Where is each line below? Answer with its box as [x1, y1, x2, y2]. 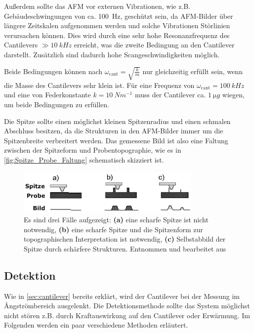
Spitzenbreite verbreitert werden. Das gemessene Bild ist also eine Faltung [4, 135, 228, 145]
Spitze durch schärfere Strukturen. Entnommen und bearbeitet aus [24, 243, 226, 253]
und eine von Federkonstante [4, 89, 91, 100]
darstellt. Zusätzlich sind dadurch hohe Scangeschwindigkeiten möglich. [4, 49, 220, 59]
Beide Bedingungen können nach [4, 66, 103, 76]
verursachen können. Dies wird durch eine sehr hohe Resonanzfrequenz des [4, 30, 230, 40]
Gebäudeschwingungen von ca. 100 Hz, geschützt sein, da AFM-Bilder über [4, 10, 233, 21]
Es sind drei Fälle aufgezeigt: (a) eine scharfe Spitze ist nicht [24, 214, 209, 224]
